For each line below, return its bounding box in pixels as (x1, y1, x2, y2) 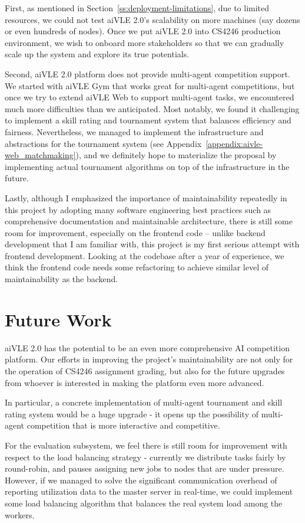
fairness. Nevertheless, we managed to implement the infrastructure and (5, 125, 264, 138)
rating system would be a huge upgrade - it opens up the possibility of (5, 407, 258, 420)
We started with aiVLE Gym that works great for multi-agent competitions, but (5, 79, 295, 91)
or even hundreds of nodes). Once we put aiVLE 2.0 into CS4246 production (5, 25, 281, 37)
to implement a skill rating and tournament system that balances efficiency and (5, 114, 291, 126)
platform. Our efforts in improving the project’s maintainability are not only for (5, 353, 293, 365)
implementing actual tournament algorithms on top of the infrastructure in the (5, 160, 290, 172)
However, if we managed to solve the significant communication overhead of (5, 473, 277, 486)
